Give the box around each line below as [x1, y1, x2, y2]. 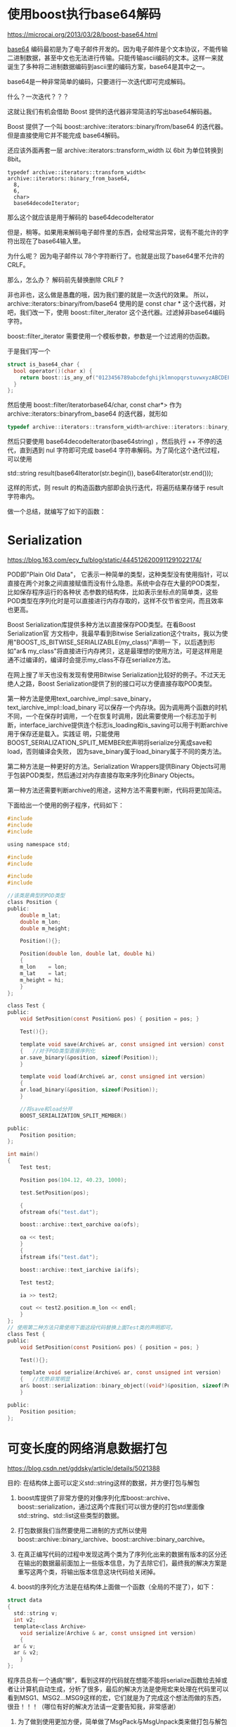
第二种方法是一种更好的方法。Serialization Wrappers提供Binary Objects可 [7, 762, 220, 771]
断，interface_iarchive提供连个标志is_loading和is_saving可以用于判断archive [7, 721, 228, 729]
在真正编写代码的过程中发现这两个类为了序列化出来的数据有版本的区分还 [17, 1550, 227, 1559]
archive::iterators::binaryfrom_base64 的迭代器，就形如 [7, 409, 168, 418]
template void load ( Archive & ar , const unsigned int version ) [20, 1073, 206, 1080]
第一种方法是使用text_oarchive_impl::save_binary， [7, 695, 155, 703]
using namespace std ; [7, 841, 71, 848]
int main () [7, 1151, 39, 1158]
